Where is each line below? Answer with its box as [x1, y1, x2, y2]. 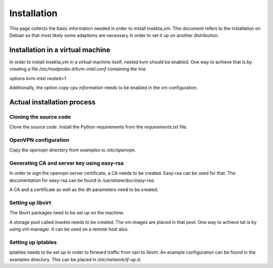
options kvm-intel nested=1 [9, 75, 66, 81]
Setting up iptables [9, 239, 57, 246]
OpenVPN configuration [9, 136, 70, 143]
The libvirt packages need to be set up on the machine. [9, 210, 125, 216]
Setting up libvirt [9, 199, 52, 206]
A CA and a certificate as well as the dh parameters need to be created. [9, 186, 159, 193]
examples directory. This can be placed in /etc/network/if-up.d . [9, 256, 142, 262]
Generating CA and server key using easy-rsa [9, 160, 124, 167]
